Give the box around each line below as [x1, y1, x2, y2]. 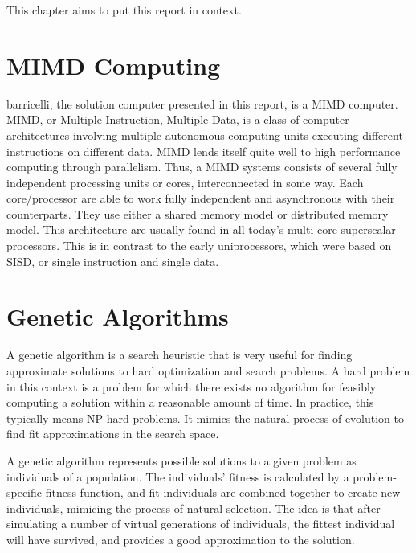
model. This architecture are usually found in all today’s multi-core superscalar [6, 221, 396, 238]
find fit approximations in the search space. [6, 425, 219, 442]
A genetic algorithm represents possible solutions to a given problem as [6, 452, 357, 469]
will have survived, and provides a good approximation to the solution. [6, 530, 355, 547]
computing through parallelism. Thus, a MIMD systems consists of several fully [6, 158, 398, 175]
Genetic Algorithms [6, 300, 229, 333]
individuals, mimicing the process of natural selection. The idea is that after [6, 499, 381, 516]
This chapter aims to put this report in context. [6, 2, 242, 18]
